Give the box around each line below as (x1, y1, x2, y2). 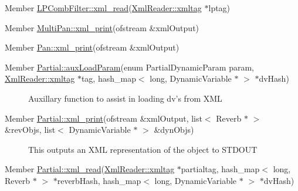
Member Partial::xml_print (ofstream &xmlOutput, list (5, 112, 202, 124)
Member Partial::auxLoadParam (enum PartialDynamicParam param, (5, 61, 254, 73)
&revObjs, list (5, 123, 56, 136)
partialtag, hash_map (181, 163, 260, 175)
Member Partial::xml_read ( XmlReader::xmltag (5, 163, 175, 175)
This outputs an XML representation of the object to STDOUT (28, 143, 258, 155)
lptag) (208, 2, 231, 14)
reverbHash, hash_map (57, 174, 141, 186)
